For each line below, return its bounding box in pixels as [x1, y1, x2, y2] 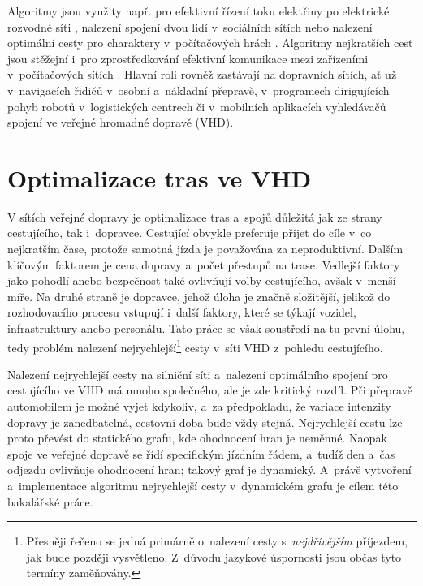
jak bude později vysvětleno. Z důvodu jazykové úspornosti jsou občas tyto [26, 548, 402, 565]
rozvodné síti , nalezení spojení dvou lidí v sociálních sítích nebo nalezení [7, 18, 373, 35]
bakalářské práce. [7, 493, 93, 510]
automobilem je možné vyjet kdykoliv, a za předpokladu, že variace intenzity [7, 398, 391, 415]
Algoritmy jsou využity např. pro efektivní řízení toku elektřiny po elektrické [7, 2, 390, 19]
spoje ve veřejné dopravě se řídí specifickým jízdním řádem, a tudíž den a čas [7, 445, 395, 462]
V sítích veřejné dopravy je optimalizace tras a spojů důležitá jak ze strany [7, 208, 382, 225]
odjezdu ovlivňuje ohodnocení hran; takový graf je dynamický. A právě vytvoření [7, 461, 412, 478]
